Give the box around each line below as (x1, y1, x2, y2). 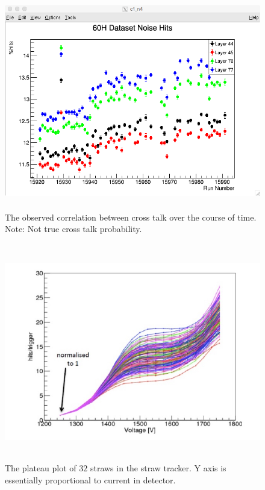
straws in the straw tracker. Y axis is (90, 462, 226, 474)
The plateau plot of (5, 462, 76, 474)
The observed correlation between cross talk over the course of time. (5, 210, 257, 223)
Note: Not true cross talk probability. (5, 222, 142, 235)
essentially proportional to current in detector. (5, 474, 176, 486)
